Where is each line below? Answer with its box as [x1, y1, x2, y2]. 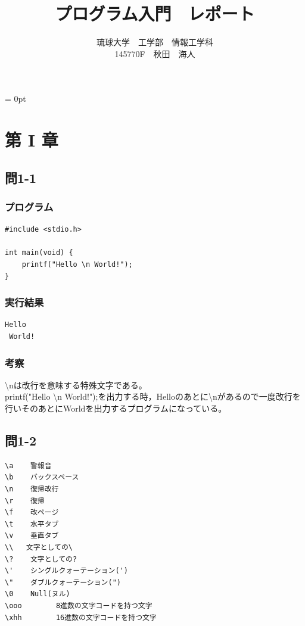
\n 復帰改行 [5, 485, 59, 494]
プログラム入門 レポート [55, 1, 255, 26]
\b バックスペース [5, 473, 79, 482]
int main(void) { [5, 248, 73, 257]
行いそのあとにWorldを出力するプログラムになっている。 [5, 402, 227, 415]
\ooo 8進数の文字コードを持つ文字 [5, 601, 152, 610]
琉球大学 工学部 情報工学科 [97, 36, 213, 48]
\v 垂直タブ [5, 531, 59, 540]
